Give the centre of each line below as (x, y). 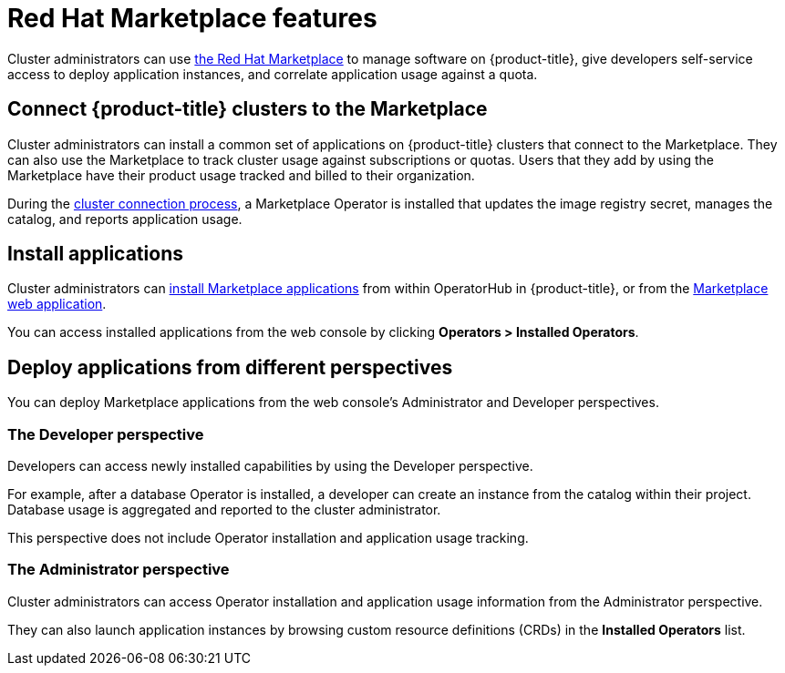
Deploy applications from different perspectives (230, 367)
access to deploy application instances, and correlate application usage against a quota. (273, 74)
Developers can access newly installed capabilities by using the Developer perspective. (270, 466)
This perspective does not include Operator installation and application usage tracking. (268, 538)
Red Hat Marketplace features (192, 18)
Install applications (95, 254)
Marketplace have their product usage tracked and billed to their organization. (241, 175)
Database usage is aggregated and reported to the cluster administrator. (224, 510)
